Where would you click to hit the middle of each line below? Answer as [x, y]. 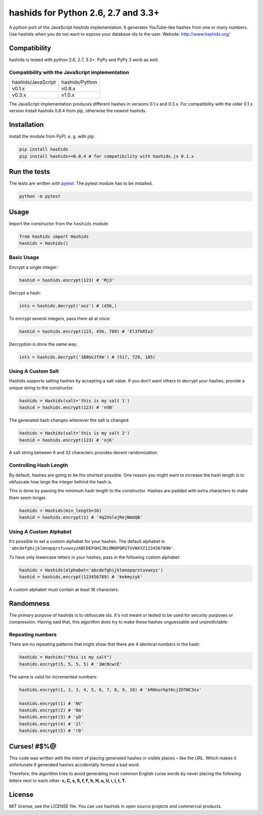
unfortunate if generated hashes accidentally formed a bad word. [75, 765]
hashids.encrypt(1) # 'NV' [51, 703]
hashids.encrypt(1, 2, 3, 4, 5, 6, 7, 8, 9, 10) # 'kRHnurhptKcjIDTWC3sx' [111, 690]
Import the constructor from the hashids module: [59, 223]
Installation [26, 125]
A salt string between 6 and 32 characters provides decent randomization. [84, 453]
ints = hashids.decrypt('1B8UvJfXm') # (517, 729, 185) [87, 357]
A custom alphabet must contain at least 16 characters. [64, 590]
